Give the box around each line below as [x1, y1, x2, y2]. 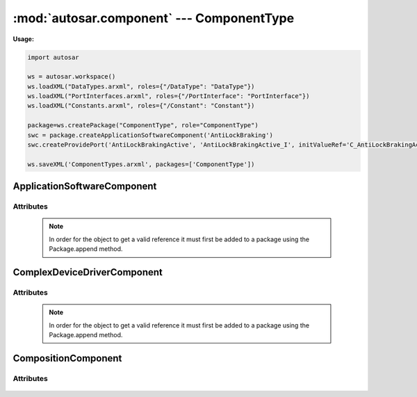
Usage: [13, 35, 35, 43]
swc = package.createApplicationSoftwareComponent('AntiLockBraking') [27, 131, 274, 139]
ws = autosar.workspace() [27, 73, 116, 81]
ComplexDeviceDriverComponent [13, 266, 163, 278]
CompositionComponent [13, 352, 122, 364]
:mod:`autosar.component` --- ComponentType [13, 10, 295, 26]
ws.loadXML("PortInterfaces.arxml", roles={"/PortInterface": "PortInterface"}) [27, 92, 310, 100]
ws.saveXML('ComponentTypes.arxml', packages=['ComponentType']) [27, 160, 255, 168]
